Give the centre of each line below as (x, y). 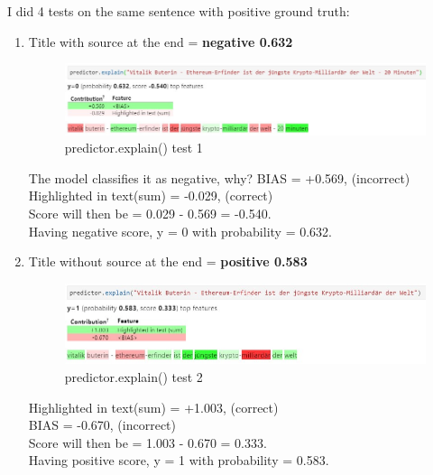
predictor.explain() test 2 (134, 377)
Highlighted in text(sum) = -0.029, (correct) (151, 196)
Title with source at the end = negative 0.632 (161, 41)
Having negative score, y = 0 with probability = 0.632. (180, 231)
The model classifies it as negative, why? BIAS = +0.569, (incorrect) (219, 177)
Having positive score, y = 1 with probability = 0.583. (179, 460)
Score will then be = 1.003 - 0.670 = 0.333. (147, 442)
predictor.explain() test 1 (134, 148)
